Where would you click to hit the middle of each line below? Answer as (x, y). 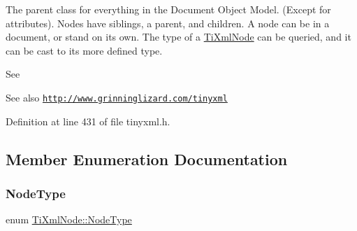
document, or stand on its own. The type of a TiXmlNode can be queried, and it (178, 37)
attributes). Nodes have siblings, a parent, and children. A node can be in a (168, 23)
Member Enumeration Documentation (147, 159)
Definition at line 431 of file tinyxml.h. (88, 121)
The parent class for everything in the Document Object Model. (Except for (168, 9)
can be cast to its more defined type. (84, 50)
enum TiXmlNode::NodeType (69, 219)
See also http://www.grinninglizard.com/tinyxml (117, 97)
